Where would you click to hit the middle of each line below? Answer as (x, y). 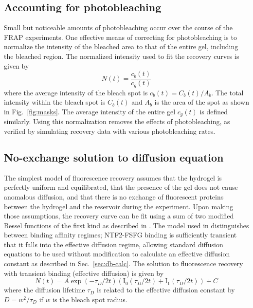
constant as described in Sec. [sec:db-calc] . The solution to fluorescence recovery (124, 263)
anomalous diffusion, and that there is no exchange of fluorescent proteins (114, 196)
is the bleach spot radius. (90, 299)
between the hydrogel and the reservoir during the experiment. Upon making (119, 206)
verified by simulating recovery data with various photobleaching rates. (110, 131)
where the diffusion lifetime (45, 290)
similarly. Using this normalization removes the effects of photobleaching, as (117, 121)
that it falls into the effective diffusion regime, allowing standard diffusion (114, 244)
